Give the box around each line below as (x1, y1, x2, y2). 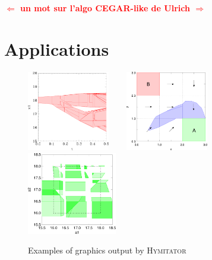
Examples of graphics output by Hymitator (28, 244, 186, 256)
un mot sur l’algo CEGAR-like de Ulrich (20, 2, 190, 14)
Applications (4, 36, 109, 61)
